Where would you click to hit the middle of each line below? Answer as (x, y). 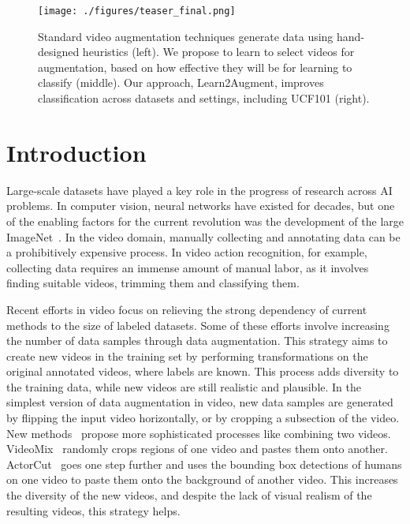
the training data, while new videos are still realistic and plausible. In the (184, 386)
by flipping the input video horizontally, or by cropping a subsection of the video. (203, 418)
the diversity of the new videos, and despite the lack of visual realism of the (189, 495)
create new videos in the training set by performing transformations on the (187, 356)
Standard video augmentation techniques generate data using (186, 36)
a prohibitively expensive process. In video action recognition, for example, (187, 252)
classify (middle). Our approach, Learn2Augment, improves (181, 82)
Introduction (76, 152)
